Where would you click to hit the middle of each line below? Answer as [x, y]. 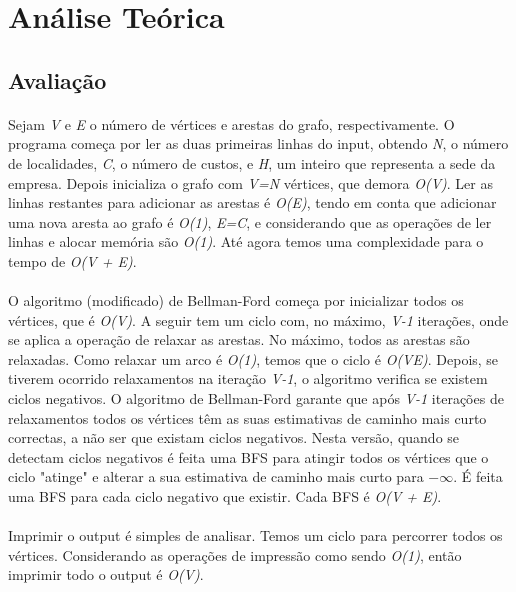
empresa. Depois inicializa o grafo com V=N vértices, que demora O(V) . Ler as [250, 182]
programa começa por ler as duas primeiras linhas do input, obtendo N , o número [258, 143]
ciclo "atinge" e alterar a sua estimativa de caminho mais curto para [216, 476]
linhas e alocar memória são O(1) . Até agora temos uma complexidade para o [246, 241]
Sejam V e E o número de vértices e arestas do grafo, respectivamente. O [231, 123]
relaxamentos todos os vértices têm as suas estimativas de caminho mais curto [247, 417]
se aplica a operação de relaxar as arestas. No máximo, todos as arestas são [239, 339]
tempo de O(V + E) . [72, 260]
